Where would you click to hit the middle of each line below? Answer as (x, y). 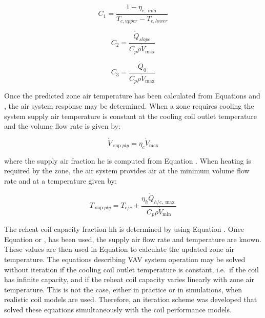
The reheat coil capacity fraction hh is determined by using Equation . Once (124, 229)
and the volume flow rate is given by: (62, 126)
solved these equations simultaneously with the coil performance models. (118, 309)
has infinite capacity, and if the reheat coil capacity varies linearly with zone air (129, 279)
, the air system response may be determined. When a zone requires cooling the (129, 106)
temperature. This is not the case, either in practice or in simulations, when (123, 289)
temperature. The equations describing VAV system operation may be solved (125, 259)
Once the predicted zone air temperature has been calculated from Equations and (132, 96)
